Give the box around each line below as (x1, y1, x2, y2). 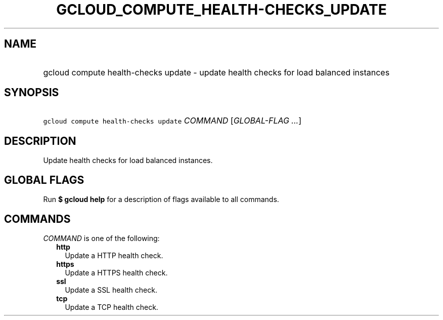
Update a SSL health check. (65, 285, 157, 294)
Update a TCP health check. (65, 302, 158, 311)
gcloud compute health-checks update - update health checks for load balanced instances (43, 67, 390, 77)
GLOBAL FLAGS (4, 173, 84, 186)
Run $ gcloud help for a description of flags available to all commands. (43, 195, 279, 204)
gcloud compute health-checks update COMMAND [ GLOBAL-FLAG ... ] (43, 115, 302, 126)
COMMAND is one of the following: (43, 233, 160, 243)
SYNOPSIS (4, 86, 59, 99)
